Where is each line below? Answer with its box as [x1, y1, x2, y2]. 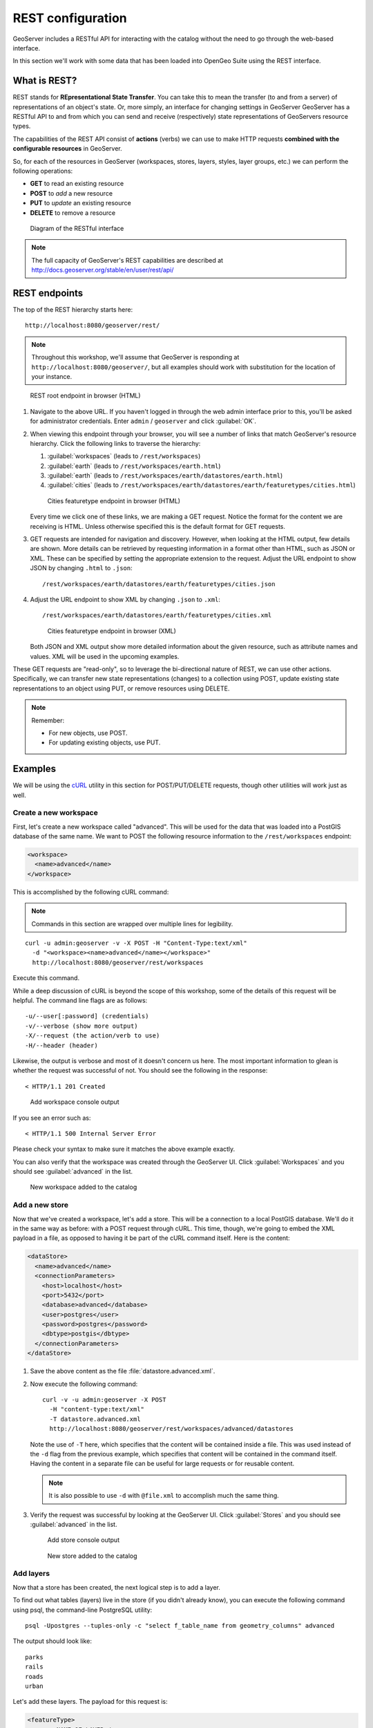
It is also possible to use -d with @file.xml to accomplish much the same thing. [48, 1492, 279, 1500]
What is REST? [12, 75, 77, 86]
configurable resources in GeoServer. [12, 144, 122, 153]
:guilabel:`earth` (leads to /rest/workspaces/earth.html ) [47, 462, 221, 470]
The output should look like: [12, 1637, 93, 1645]
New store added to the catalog [47, 1552, 137, 1560]
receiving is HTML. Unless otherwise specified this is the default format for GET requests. [30, 522, 286, 530]
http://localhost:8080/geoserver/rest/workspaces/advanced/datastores [49, 1425, 294, 1433]
